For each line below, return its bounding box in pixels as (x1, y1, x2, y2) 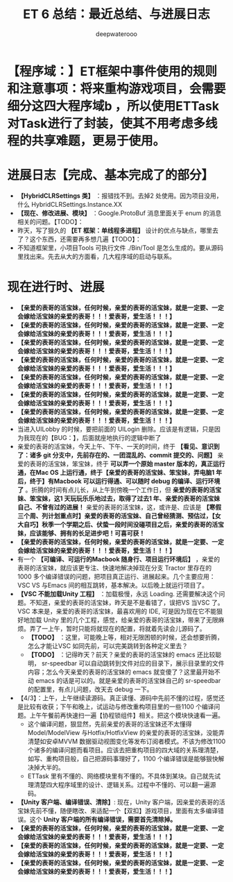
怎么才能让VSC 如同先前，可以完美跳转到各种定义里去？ (27, 641, 189, 650)
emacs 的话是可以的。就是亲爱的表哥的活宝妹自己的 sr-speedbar (35, 676, 221, 684)
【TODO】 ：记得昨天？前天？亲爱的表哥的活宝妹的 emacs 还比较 (27, 650, 216, 659)
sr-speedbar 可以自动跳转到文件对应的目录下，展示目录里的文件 (41, 659, 225, 667)
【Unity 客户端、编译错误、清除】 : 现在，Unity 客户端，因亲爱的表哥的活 (17, 797, 225, 806)
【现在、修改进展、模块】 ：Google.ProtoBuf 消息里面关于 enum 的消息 (17, 209, 222, 217)
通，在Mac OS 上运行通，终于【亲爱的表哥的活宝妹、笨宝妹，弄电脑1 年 (17, 468, 223, 476)
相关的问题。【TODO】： (17, 217, 84, 226)
